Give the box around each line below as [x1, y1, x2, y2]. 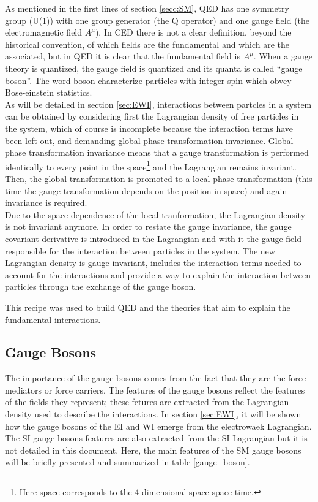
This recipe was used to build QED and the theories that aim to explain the [5, 300, 290, 313]
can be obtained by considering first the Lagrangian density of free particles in [5, 110, 299, 123]
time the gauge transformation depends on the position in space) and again [5, 184, 287, 197]
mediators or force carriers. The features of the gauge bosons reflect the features [5, 383, 305, 396]
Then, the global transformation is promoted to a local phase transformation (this [5, 172, 312, 184]
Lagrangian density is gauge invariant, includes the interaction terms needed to [5, 256, 301, 269]
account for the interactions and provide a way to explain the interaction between [5, 268, 311, 281]
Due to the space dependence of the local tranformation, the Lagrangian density [5, 208, 306, 221]
